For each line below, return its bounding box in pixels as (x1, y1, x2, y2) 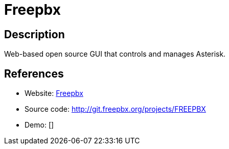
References (4, 67, 64, 80)
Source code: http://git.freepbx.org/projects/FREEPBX (25, 105, 206, 114)
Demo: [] (25, 120, 54, 130)
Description (4, 28, 65, 41)
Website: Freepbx (25, 89, 83, 98)
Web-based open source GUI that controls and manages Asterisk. (4, 49, 226, 59)
